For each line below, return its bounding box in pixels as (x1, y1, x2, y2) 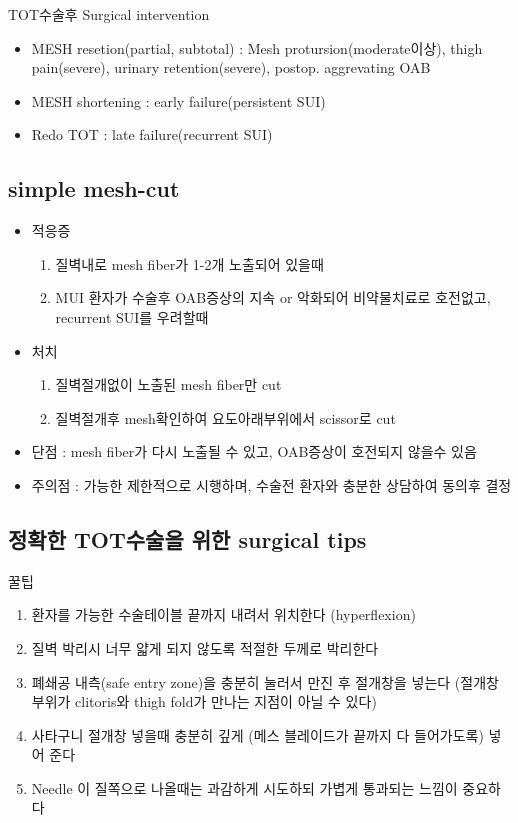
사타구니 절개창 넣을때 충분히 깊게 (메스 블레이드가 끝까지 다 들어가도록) (31, 724, 484, 745)
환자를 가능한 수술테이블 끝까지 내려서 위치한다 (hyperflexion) (31, 604, 416, 625)
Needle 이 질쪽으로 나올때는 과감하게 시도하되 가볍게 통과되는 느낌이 (31, 777, 458, 798)
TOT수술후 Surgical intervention (8, 4, 210, 24)
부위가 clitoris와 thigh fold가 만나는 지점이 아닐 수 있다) (31, 691, 377, 712)
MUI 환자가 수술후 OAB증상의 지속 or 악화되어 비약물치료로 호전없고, (55, 287, 491, 308)
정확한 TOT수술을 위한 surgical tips (8, 523, 367, 554)
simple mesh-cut (8, 173, 180, 204)
